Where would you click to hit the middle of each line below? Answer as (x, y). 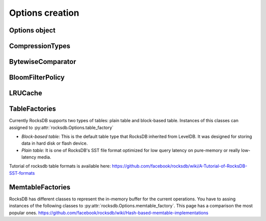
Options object (32, 30)
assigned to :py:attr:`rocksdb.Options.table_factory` (61, 127)
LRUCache (26, 93)
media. (44, 157)
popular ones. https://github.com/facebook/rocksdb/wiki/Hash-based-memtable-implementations (109, 213)
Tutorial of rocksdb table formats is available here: (60, 166)
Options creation (44, 13)
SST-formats (22, 173)
